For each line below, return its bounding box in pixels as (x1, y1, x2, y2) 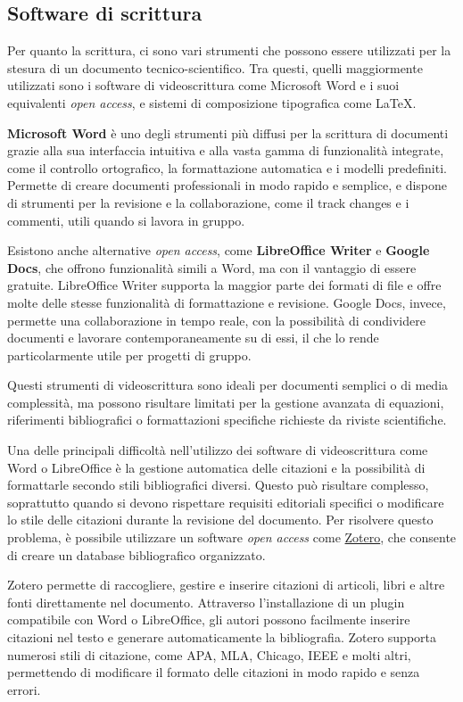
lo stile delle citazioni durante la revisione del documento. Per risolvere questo (7, 510, 434, 529)
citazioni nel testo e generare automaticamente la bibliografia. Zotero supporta (7, 628, 437, 647)
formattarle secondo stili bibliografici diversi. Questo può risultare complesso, (7, 475, 429, 494)
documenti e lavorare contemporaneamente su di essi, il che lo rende (7, 328, 379, 347)
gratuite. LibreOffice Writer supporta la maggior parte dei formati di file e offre (7, 276, 442, 294)
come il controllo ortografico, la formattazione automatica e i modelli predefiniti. (7, 158, 447, 177)
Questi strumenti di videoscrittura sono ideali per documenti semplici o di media (7, 376, 449, 394)
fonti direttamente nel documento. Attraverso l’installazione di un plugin (7, 592, 405, 611)
